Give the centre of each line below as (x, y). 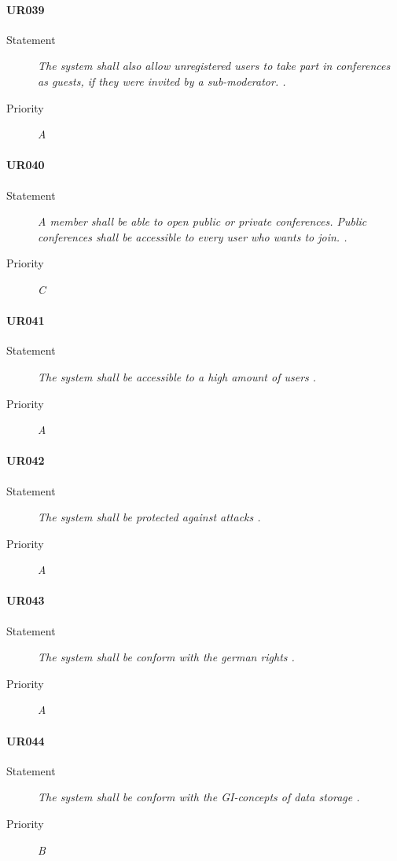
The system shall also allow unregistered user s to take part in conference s (214, 66)
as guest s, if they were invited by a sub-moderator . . (162, 81)
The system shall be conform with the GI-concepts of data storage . (199, 797)
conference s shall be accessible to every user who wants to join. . (193, 236)
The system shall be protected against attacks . (149, 517)
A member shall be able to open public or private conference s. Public (202, 221)
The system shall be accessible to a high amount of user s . (177, 376)
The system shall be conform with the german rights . (166, 657)
